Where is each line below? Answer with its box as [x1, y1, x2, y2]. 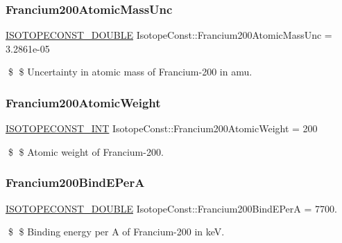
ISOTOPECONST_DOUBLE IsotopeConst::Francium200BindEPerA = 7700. [6, 201, 337, 215]
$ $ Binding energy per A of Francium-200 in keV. [8, 224, 225, 239]
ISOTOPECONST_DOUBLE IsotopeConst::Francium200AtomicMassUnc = [6, 28, 332, 42]
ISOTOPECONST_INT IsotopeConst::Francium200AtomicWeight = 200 [6, 121, 318, 136]
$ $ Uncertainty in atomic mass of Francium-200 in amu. [8, 64, 253, 79]
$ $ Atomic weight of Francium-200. [8, 144, 164, 159]
